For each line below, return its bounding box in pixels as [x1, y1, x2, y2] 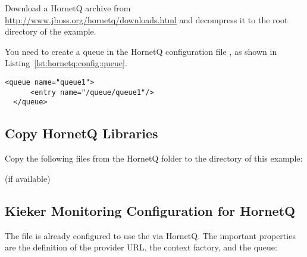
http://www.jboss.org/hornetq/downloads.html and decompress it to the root [5, 13, 288, 26]
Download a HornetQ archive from [5, 2, 131, 14]
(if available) [5, 172, 51, 184]
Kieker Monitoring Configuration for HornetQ [5, 201, 296, 219]
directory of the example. [5, 25, 96, 38]
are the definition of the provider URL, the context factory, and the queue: [5, 241, 277, 253]
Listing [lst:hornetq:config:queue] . [5, 57, 127, 69]
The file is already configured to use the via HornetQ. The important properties [5, 229, 296, 241]
